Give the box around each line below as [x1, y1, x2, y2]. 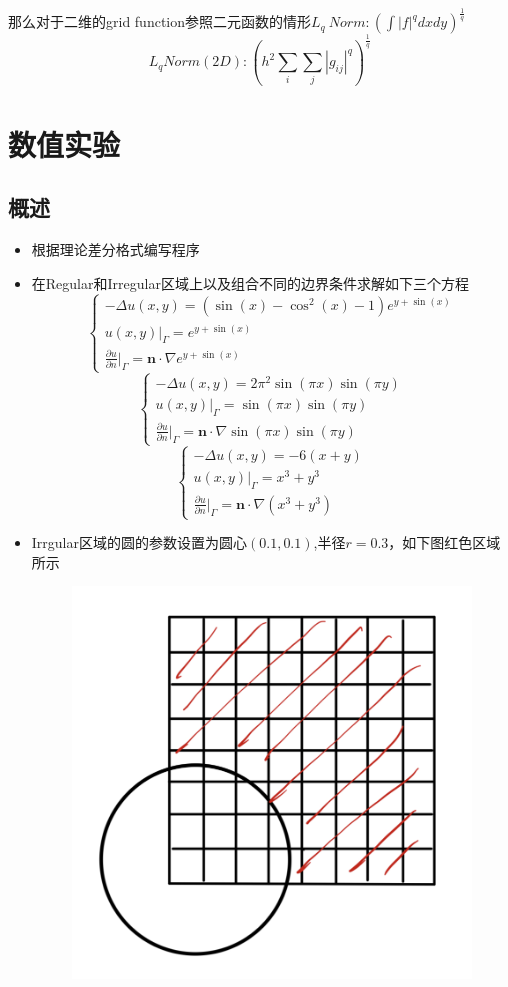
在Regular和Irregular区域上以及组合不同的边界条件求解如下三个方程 [31, 272, 469, 293]
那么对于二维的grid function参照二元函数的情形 [8, 11, 312, 32]
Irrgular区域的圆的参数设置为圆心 [31, 532, 247, 553]
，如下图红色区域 [388, 532, 501, 553]
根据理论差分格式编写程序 [31, 239, 200, 260]
